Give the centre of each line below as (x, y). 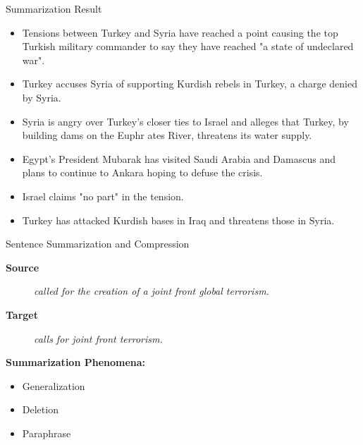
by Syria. (42, 97)
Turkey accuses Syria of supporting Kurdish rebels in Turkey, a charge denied (190, 84)
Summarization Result (54, 8)
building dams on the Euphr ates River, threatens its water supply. (167, 135)
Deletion (40, 409)
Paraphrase (47, 433)
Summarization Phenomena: (76, 362)
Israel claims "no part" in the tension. (103, 196)
